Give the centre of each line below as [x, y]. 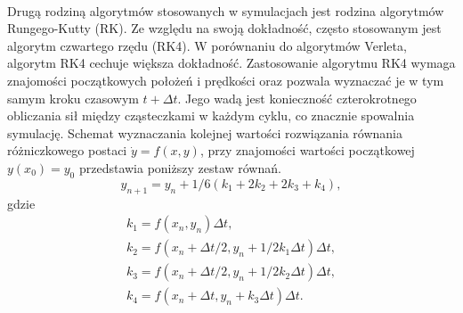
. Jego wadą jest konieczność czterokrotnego [297, 98]
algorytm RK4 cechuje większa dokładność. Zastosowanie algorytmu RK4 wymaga [231, 63]
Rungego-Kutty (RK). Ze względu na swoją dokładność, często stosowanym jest [224, 28]
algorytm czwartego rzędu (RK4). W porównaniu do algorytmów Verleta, [207, 45]
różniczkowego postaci [67, 150]
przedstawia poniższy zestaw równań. [180, 167]
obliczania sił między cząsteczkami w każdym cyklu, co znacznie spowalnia [211, 115]
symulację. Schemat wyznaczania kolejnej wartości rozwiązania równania [205, 132]
